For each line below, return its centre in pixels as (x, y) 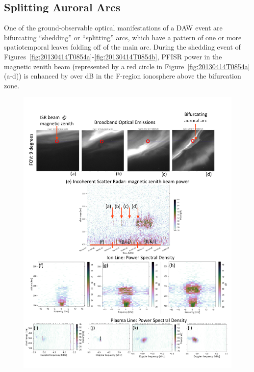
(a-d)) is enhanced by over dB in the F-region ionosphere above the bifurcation (123, 76)
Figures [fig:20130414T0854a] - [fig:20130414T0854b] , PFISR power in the (113, 56)
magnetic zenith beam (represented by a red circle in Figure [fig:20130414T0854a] (127, 66)
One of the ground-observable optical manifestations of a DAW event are (113, 28)
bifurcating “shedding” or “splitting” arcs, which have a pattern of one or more (123, 37)
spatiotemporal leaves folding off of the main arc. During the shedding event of (122, 47)
